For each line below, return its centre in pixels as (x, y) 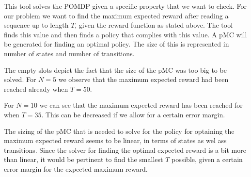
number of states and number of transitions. (69, 53)
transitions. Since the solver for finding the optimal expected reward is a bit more (125, 150)
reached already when (36, 88)
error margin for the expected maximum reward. (76, 169)
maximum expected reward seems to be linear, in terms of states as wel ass (115, 140)
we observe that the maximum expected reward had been (143, 79)
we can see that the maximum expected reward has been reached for (141, 105)
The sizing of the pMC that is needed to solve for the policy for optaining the (119, 131)
